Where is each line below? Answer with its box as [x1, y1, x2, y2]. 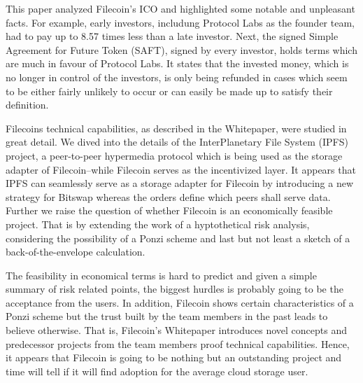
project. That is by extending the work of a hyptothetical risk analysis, [6, 216, 310, 231]
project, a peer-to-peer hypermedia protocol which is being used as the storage [6, 148, 343, 162]
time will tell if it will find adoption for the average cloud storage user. [6, 363, 308, 378]
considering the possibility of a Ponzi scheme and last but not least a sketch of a [6, 230, 350, 245]
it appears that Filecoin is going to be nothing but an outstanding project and [6, 350, 342, 365]
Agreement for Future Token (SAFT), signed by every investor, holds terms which [6, 42, 357, 57]
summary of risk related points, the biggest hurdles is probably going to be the [6, 281, 343, 296]
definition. [6, 97, 49, 112]
